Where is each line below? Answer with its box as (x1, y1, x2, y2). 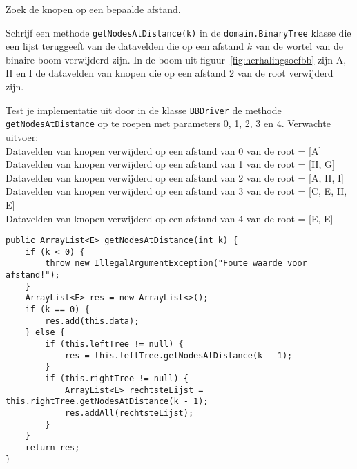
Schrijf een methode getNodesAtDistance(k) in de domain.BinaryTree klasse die (6, 25, 351, 39)
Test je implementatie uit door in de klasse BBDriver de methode (6, 102, 282, 117)
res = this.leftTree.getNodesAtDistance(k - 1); (64, 350, 293, 361)
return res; (25, 442, 80, 452)
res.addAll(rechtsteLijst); (64, 408, 194, 418)
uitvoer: (6, 129, 39, 144)
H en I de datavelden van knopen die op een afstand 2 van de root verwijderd (6, 66, 334, 80)
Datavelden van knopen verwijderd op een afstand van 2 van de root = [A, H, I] (6, 170, 345, 184)
